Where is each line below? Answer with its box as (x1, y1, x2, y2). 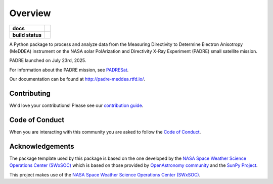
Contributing (9, 89, 51, 98)
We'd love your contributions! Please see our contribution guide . (9, 102, 144, 108)
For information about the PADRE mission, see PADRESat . (9, 67, 129, 73)
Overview (9, 8, 51, 19)
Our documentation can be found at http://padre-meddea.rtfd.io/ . (9, 76, 145, 82)
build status (12, 31, 42, 38)
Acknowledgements (9, 142, 74, 151)
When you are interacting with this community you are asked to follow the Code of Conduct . (9, 129, 201, 135)
